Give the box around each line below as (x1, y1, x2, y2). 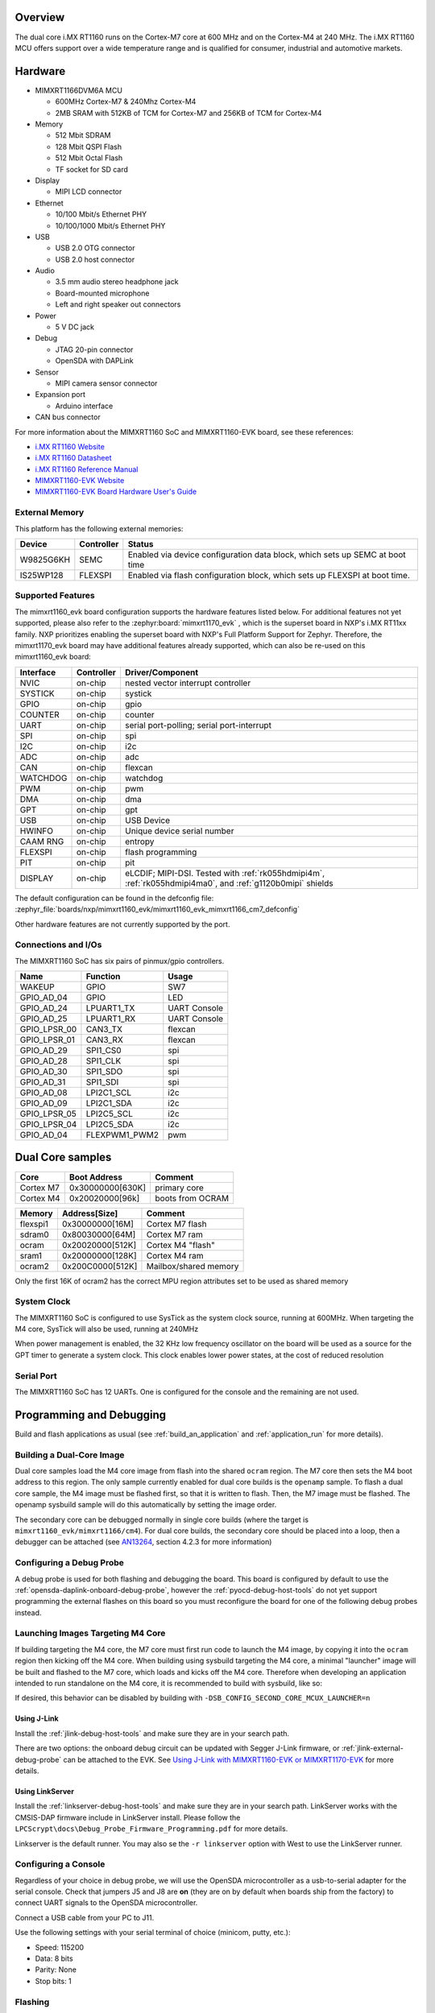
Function (85, 971, 121, 982)
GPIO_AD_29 (19, 1045, 68, 1056)
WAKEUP (19, 982, 56, 993)
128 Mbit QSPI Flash (55, 142, 122, 151)
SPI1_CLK (85, 1056, 122, 1067)
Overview (14, 10, 65, 24)
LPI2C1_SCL (85, 1087, 132, 1098)
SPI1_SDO (85, 1066, 123, 1077)
